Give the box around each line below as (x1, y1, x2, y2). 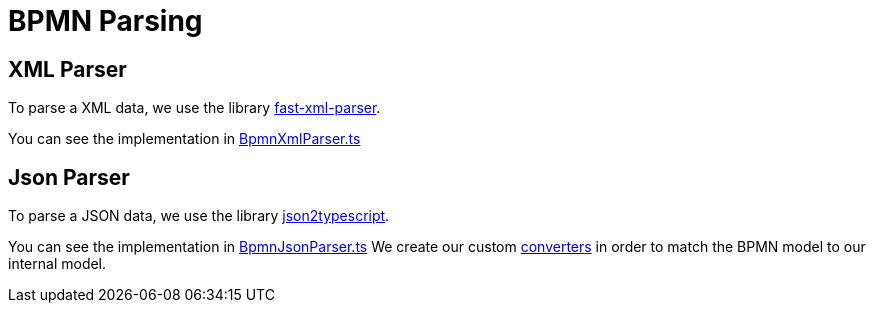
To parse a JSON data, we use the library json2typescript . (8, 207, 390, 225)
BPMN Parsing (8, 4, 203, 38)
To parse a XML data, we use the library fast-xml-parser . (8, 99, 381, 117)
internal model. (8, 255, 107, 273)
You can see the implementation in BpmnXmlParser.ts (8, 130, 361, 148)
